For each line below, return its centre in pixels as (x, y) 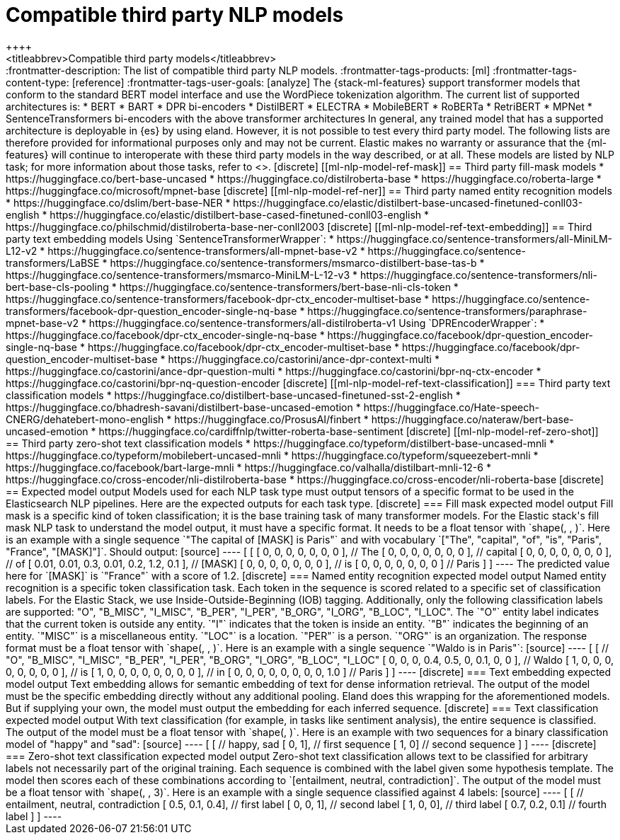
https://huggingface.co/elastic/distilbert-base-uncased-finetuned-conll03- (408, 202)
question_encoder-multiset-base (82, 359)
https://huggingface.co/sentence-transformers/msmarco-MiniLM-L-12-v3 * (182, 275)
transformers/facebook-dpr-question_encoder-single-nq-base (151, 311)
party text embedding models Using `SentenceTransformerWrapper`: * (170, 238)
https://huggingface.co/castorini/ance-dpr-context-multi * (304, 359)
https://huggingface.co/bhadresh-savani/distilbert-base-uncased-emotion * (183, 407)
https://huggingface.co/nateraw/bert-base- (472, 419)
